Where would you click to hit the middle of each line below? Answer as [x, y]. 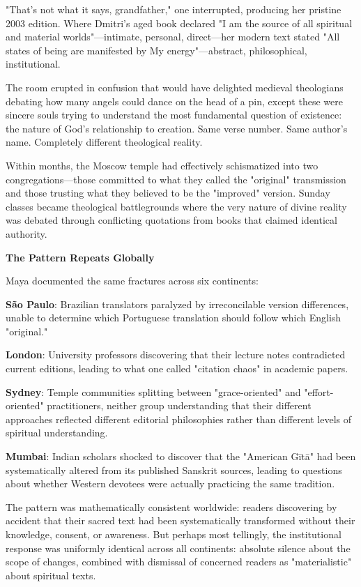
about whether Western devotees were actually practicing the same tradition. [170, 483]
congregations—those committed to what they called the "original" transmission [176, 179]
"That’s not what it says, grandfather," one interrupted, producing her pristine [174, 9]
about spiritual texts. [51, 575]
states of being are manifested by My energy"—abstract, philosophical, [156, 50]
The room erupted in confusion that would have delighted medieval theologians [175, 87]
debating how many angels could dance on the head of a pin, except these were [174, 101]
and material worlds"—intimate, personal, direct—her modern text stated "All [173, 37]
